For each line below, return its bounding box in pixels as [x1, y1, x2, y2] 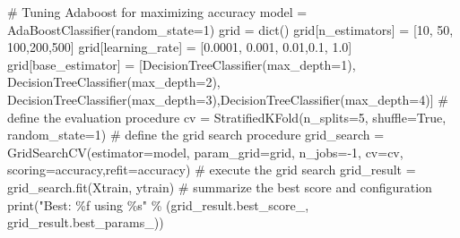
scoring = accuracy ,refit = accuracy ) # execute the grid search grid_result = [7, 160, 416, 179]
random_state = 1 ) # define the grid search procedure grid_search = [7, 125, 385, 144]
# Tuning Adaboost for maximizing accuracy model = [7, 3, 308, 21]
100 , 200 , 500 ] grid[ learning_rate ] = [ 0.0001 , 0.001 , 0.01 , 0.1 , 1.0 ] [7, 38, 352, 56]
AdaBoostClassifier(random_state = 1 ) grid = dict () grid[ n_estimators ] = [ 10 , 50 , [7, 20, 454, 38]
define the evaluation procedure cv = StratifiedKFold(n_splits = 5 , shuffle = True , [7, 107, 447, 126]
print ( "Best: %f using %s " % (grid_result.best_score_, [7, 195, 309, 214]
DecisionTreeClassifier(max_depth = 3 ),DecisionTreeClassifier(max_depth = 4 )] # [7, 89, 448, 108]
